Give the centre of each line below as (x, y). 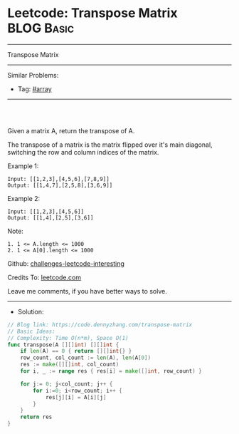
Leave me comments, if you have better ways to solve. (87, 291)
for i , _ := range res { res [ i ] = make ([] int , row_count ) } (111, 371)
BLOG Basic (41, 28)
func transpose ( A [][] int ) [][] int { (63, 345)
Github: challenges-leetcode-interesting (66, 263)
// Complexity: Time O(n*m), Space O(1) (68, 338)
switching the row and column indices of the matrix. (83, 152)
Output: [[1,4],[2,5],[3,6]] (51, 218)
